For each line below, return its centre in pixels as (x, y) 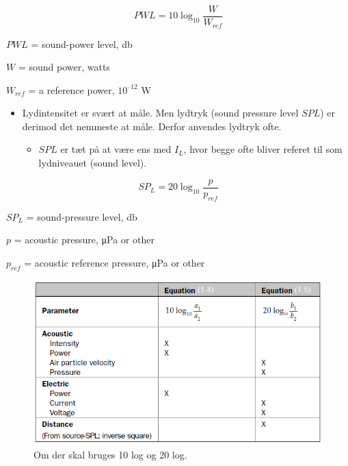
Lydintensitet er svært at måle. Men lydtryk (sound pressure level (160, 113)
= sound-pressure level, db (82, 216)
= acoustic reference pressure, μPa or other (115, 262)
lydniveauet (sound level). (93, 163)
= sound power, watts (64, 67)
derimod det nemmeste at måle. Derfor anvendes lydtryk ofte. (152, 126)
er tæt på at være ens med (116, 149)
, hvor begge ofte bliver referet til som (263, 149)
